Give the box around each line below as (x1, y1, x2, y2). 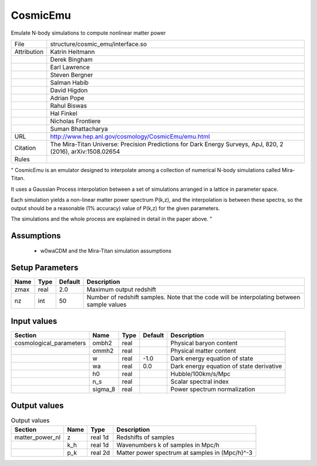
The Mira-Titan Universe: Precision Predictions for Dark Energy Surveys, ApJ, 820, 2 (50, 140, 284, 148)
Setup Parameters (11, 263, 79, 273)
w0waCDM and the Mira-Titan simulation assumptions (40, 247, 171, 255)
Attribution (14, 48, 44, 56)
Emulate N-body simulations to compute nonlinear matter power (11, 29, 166, 36)
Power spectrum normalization (170, 385, 255, 393)
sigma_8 (92, 385, 116, 393)
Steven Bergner (50, 70, 93, 79)
